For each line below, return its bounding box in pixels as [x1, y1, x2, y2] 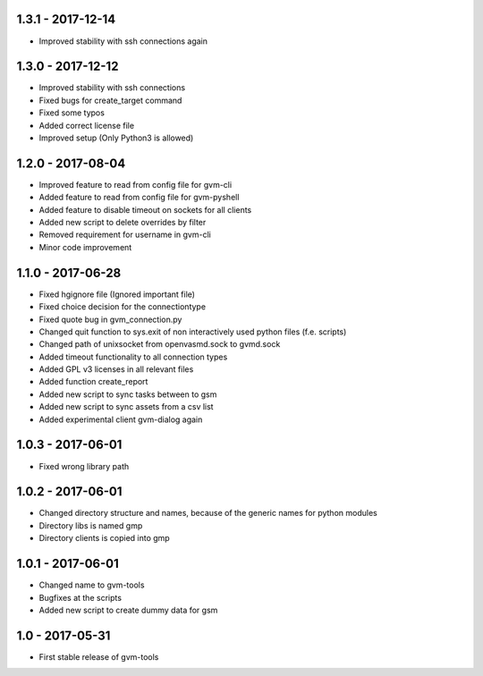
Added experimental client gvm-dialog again [38, 414, 203, 425]
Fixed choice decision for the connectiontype [38, 301, 206, 312]
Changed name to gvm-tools [38, 579, 145, 590]
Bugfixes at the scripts [38, 592, 123, 603]
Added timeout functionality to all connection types [38, 351, 228, 362]
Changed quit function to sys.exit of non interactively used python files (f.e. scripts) [38, 326, 347, 337]
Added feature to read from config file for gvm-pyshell [38, 192, 240, 203]
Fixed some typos [38, 107, 105, 118]
